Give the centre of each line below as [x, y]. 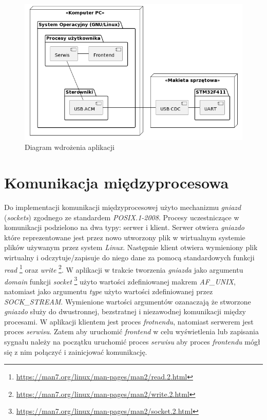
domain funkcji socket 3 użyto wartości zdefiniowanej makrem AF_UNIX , [120, 280]
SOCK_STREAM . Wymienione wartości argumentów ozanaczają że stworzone [128, 301]
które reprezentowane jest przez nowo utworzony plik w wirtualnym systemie [125, 237]
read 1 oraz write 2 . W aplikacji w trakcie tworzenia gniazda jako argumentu [124, 269]
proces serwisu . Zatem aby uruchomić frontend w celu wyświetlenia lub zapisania [131, 331]
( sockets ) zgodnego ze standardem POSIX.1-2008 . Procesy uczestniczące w [122, 217]
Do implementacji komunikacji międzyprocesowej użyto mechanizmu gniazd [123, 207]
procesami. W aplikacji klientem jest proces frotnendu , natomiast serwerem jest [129, 321]
